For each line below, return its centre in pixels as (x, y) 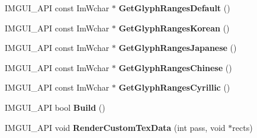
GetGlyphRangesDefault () (174, 8)
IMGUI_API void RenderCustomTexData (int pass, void (115, 127)
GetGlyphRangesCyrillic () (174, 87)
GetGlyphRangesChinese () (175, 67)
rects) (242, 127)
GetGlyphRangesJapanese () (178, 48)
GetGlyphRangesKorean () (174, 28)
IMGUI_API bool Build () (55, 107)
